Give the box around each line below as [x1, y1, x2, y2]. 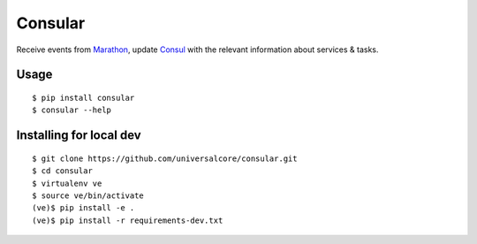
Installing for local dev [16, 128, 141, 143]
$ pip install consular [32, 93, 135, 103]
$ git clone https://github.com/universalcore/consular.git [32, 153, 298, 164]
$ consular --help [32, 105, 112, 115]
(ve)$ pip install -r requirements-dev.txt [32, 215, 223, 225]
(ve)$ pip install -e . [32, 203, 135, 213]
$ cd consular [32, 166, 93, 176]
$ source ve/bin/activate [32, 190, 145, 201]
